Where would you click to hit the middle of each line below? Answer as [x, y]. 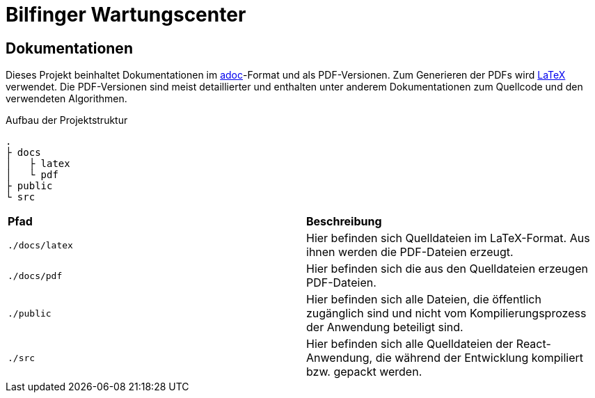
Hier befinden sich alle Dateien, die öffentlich [424, 300]
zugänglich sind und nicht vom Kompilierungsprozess [446, 313]
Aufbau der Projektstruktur [67, 120]
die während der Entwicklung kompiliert [479, 358]
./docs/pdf [35, 276]
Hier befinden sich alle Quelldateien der [410, 344]
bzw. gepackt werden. [364, 372]
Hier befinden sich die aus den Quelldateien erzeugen [447, 269]
